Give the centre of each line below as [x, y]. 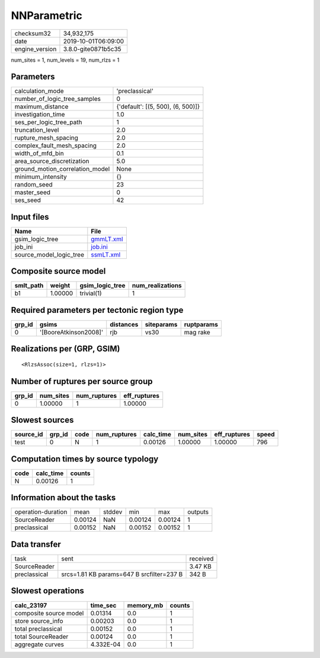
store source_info [39, 621]
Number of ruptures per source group [82, 381]
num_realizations [157, 286]
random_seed [33, 185]
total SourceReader [41, 637]
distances [124, 325]
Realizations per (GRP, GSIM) [65, 349]
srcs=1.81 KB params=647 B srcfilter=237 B [122, 574]
